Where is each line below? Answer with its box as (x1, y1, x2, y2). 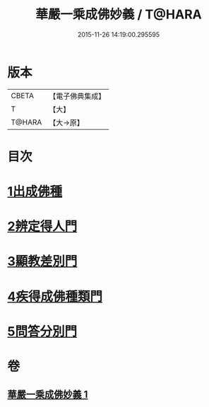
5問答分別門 (7, 323, 78, 339)
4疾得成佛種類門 (7, 288, 102, 305)
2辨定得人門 (7, 218, 78, 235)
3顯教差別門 (7, 254, 78, 269)
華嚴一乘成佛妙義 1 (7, 389, 88, 401)
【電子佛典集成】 (49, 91, 106, 101)
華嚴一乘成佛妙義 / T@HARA (35, 6, 203, 23)
